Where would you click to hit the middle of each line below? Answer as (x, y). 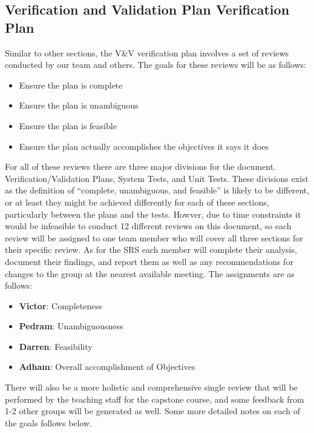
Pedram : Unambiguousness (71, 326)
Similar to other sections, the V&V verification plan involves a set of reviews (147, 52)
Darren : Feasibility (56, 346)
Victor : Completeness (61, 305)
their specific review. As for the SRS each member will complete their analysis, (151, 250)
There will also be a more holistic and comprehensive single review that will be (151, 387)
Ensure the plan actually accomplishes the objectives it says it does (144, 146)
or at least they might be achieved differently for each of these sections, (137, 202)
